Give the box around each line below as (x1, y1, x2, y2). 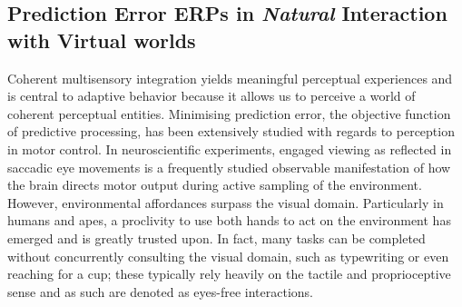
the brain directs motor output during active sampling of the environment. (7, 175, 422, 194)
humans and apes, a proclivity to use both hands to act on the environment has (7, 211, 451, 230)
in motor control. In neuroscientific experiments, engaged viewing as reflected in (7, 139, 452, 158)
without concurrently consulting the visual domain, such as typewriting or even (7, 246, 449, 265)
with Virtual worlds (7, 25, 196, 54)
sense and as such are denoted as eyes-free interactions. (7, 282, 313, 301)
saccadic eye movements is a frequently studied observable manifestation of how (7, 157, 451, 176)
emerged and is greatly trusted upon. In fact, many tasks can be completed (7, 228, 426, 247)
